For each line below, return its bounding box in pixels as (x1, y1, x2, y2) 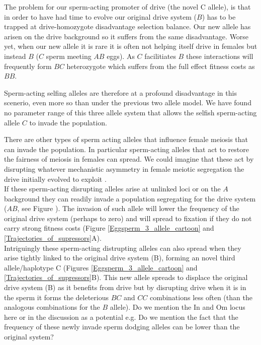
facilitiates (144, 50, 176, 61)
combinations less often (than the (149, 292, 252, 302)
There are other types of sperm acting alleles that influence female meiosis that (4, 134, 248, 145)
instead (4, 50, 26, 61)
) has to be (202, 11, 236, 22)
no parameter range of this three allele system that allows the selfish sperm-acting (4, 107, 257, 117)
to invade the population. (29, 117, 107, 127)
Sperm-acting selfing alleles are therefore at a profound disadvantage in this (4, 87, 237, 98)
